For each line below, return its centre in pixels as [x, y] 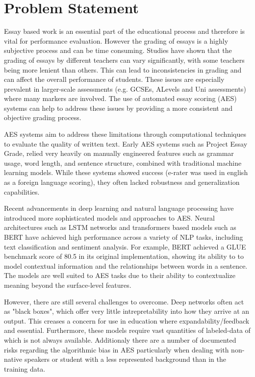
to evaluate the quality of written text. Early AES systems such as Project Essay [126, 143]
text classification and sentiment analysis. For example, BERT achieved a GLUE [125, 246]
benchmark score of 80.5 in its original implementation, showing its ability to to [124, 256]
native [13, 359]
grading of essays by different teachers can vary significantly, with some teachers [124, 60]
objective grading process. [43, 117]
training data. [25, 368]
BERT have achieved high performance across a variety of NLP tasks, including [124, 237]
